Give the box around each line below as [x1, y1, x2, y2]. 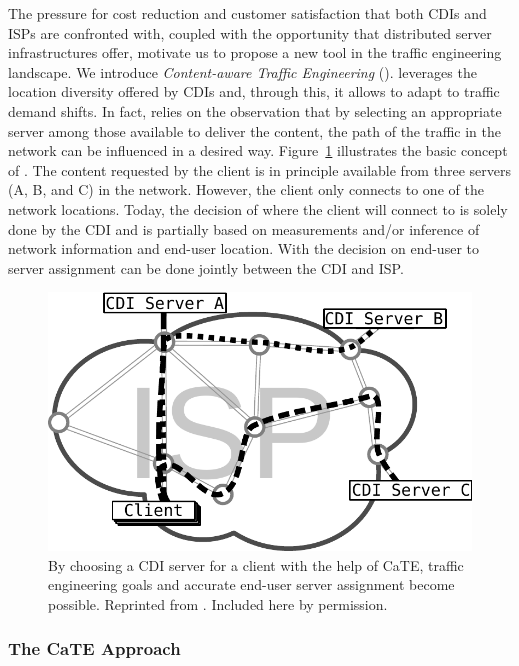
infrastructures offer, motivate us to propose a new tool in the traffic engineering [8, 42, 502, 63]
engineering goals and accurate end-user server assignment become [48, 574, 455, 595]
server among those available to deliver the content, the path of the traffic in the [8, 120, 501, 141]
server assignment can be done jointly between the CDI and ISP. [8, 257, 404, 278]
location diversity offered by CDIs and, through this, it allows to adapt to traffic [8, 81, 500, 102]
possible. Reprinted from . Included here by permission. [48, 593, 388, 614]
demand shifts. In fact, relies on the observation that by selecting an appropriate [8, 100, 502, 121]
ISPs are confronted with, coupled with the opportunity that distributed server [8, 22, 492, 43]
